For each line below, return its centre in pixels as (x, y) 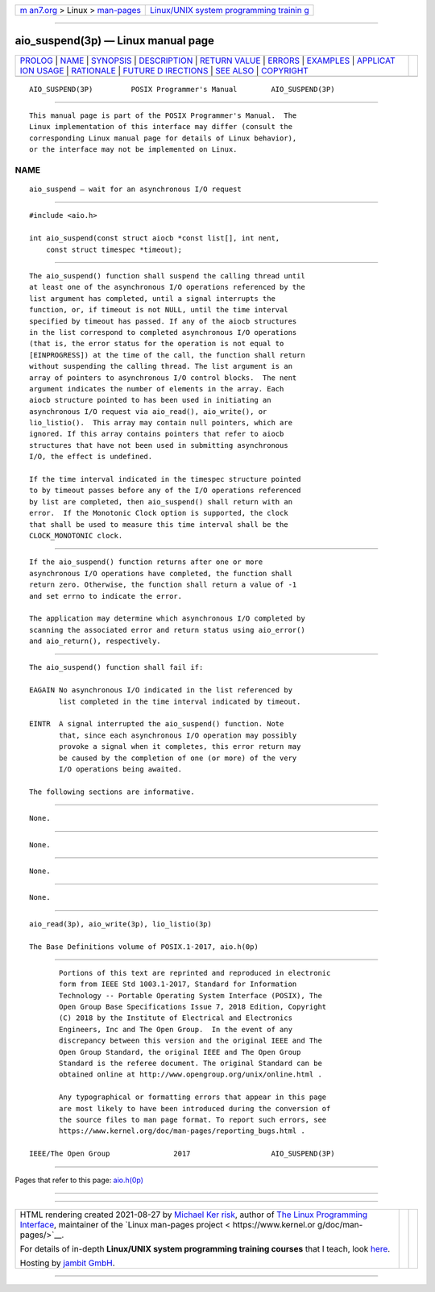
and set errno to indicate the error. (106, 596)
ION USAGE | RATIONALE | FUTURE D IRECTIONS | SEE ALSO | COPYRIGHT (164, 70)
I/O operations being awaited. (121, 769)
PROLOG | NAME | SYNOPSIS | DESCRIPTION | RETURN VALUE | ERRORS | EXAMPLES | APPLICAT (207, 61)
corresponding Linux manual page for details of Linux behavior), (163, 138)
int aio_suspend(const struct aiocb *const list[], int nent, (155, 238)
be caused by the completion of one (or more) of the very (178, 758)
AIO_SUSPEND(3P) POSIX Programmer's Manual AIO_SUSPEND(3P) (182, 89)
